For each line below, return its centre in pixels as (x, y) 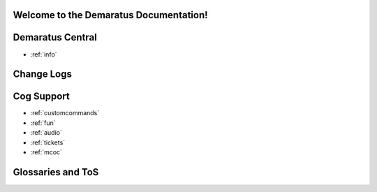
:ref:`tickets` (48, 142)
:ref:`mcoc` (46, 152)
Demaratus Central (55, 37)
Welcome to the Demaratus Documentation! (111, 15)
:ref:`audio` (46, 133)
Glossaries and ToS (56, 172)
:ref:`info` (44, 54)
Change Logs (43, 74)
